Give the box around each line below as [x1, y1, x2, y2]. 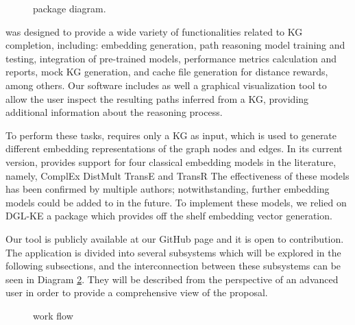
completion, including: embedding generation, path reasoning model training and [5, 38, 345, 52]
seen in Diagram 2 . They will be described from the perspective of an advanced [5, 272, 339, 286]
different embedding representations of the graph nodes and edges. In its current [5, 141, 343, 156]
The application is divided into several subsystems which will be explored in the [5, 245, 341, 259]
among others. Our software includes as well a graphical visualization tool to [5, 77, 327, 92]
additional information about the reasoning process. [5, 105, 223, 119]
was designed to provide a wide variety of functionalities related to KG [5, 24, 303, 38]
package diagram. [33, 1, 106, 15]
